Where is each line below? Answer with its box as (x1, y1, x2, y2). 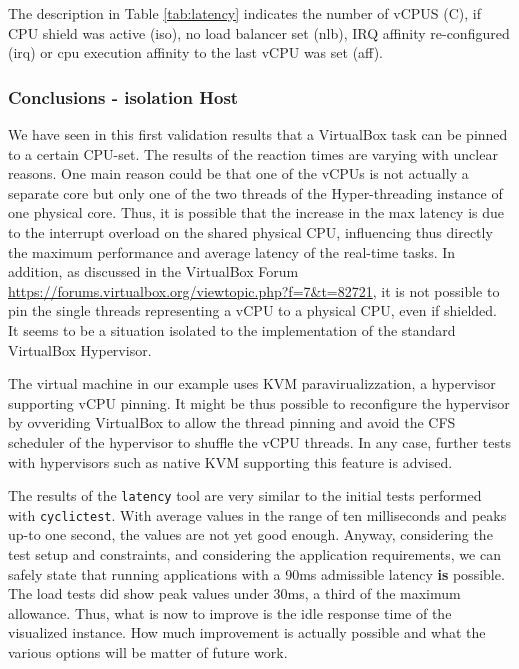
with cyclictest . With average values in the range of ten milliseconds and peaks (8, 504, 507, 525)
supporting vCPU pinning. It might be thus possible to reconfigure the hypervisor (8, 392, 510, 413)
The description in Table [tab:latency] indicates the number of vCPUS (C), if (8, 3, 481, 23)
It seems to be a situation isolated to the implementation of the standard (8, 319, 456, 340)
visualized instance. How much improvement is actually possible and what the (8, 622, 486, 643)
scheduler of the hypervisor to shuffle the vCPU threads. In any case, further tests (8, 431, 512, 452)
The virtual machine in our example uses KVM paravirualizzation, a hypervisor (8, 373, 496, 394)
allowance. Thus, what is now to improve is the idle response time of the (8, 602, 452, 623)
